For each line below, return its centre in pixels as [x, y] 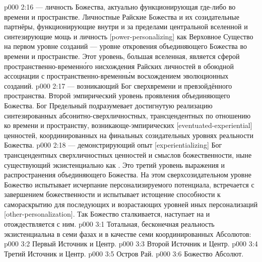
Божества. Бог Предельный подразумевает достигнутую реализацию [108, 105]
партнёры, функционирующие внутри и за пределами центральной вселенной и [126, 26]
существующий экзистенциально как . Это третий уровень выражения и [114, 165]
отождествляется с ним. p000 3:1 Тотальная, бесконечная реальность [109, 224]
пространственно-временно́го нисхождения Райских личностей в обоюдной [119, 66]
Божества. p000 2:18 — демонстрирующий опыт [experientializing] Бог [113, 145]
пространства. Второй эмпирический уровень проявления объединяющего [117, 95]
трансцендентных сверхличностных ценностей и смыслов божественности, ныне [128, 154]
